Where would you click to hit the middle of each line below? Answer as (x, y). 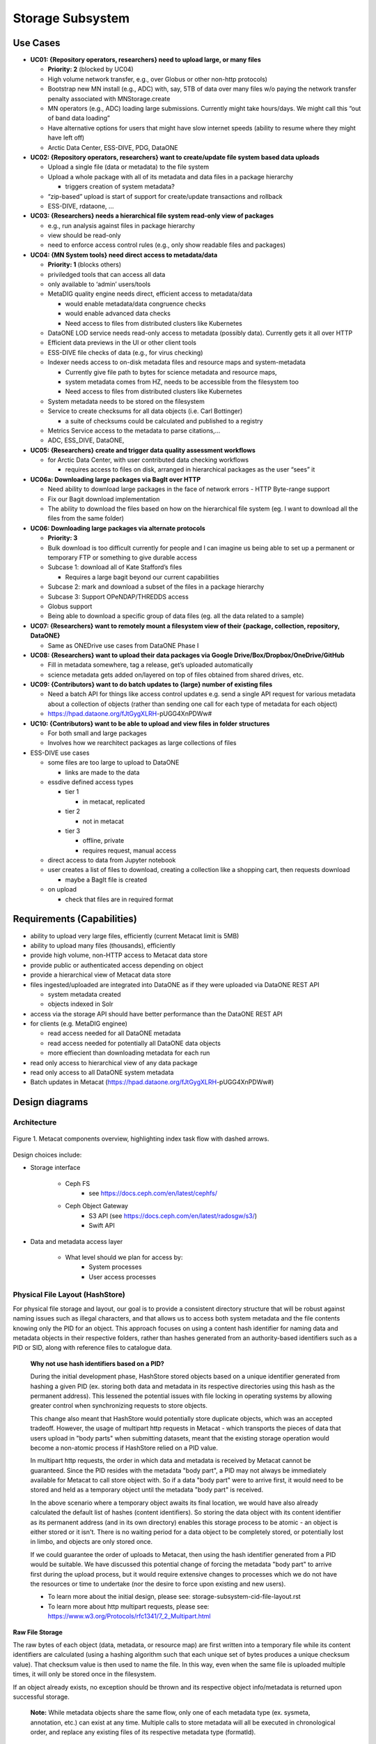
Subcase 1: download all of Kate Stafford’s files (115, 567)
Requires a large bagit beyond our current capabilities (142, 577)
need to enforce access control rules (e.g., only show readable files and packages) (166, 245)
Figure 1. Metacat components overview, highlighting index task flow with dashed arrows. (141, 1139)
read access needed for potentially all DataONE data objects (134, 1043)
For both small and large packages (97, 733)
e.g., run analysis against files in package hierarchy (121, 225)
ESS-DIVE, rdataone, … (81, 206)
